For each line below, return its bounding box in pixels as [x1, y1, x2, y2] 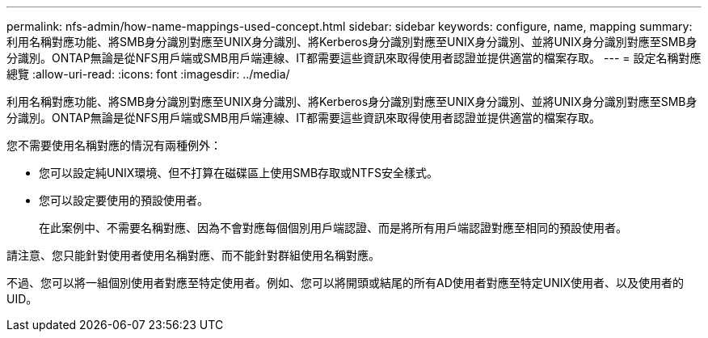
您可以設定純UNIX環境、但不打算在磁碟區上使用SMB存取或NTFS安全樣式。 [39, 166, 438, 180]
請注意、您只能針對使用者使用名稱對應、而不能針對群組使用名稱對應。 [6, 248, 380, 262]
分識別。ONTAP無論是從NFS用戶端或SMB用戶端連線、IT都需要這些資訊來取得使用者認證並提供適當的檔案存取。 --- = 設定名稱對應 [6, 51, 702, 65]
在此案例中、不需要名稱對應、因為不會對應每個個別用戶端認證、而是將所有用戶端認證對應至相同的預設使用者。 [39, 221, 627, 234]
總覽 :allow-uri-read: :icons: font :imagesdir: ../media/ [6, 67, 290, 81]
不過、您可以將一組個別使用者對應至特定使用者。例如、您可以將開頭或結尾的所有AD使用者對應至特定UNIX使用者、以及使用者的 [6, 276, 685, 289]
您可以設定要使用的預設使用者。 [39, 193, 209, 207]
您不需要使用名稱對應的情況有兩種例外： [6, 138, 221, 152]
